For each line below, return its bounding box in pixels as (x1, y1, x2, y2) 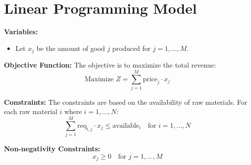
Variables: (4, 26, 38, 37)
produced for (112, 43, 151, 53)
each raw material (4, 106, 57, 117)
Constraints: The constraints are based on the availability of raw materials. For (4, 96, 247, 107)
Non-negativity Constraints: (4, 143, 100, 154)
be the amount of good (36, 43, 105, 53)
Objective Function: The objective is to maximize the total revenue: (4, 60, 216, 70)
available (112, 122, 139, 129)
